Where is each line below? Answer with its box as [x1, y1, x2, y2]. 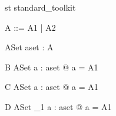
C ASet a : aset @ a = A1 [5, 80, 98, 93]
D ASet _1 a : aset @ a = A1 [5, 100, 112, 112]
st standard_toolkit [5, 1, 76, 13]
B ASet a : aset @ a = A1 [5, 60, 98, 73]
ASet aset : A [5, 41, 54, 53]
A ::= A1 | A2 [5, 21, 56, 33]
